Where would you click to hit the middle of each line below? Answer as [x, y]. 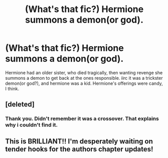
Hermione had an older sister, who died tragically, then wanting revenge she [84, 72]
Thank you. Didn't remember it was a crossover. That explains [82, 119]
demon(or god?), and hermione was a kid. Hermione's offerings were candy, [84, 83]
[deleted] [20, 105]
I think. [12, 88]
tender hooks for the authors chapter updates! [79, 149]
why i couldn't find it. [32, 125]
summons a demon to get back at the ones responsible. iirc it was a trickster [84, 78]
